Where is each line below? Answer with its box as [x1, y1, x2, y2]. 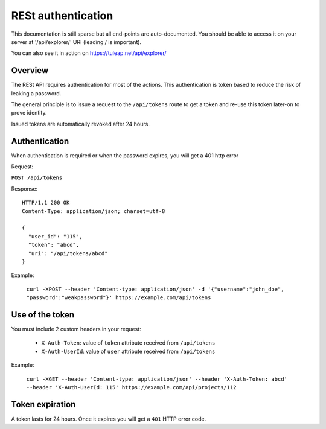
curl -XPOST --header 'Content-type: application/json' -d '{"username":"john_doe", [26, 285, 284, 293]
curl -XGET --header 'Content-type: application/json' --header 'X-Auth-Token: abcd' [26, 375, 288, 383]
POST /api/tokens [11, 174, 63, 181]
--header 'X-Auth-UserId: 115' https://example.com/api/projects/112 [26, 384, 237, 391]
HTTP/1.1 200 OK [22, 199, 70, 206]
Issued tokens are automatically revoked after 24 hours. [11, 120, 150, 127]
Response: [11, 185, 38, 192]
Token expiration [11, 399, 76, 410]
